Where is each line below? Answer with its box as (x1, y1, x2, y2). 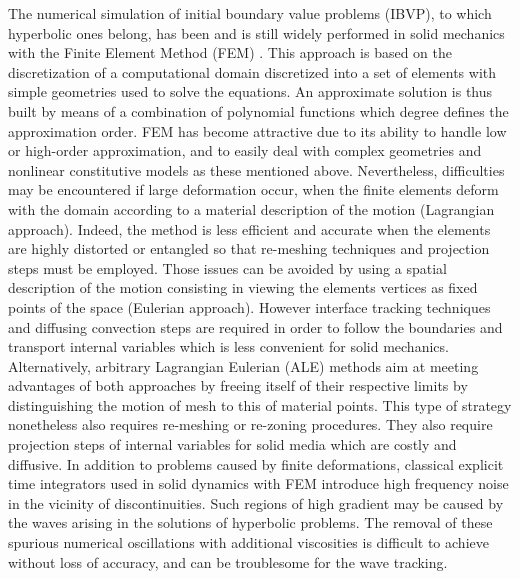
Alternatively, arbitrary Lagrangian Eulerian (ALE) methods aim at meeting (8, 355, 479, 376)
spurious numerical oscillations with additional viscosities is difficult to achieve (8, 532, 489, 553)
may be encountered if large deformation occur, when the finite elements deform (8, 179, 499, 200)
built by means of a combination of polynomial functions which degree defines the (8, 100, 509, 121)
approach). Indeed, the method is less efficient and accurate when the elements (8, 218, 491, 239)
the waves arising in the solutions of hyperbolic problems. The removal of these (8, 512, 493, 533)
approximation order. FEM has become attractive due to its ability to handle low (8, 120, 507, 141)
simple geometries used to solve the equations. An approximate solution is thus (8, 81, 493, 102)
